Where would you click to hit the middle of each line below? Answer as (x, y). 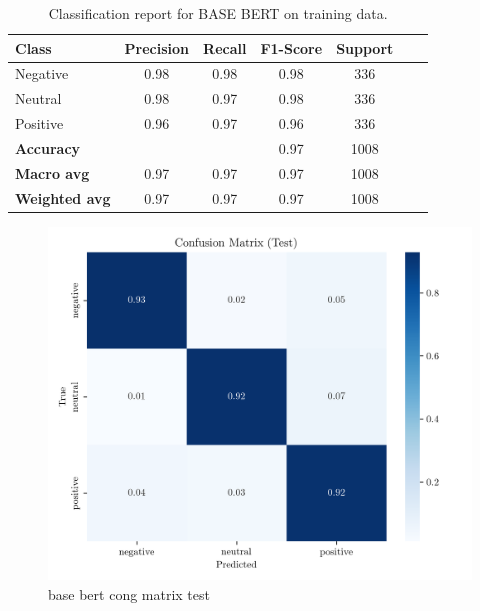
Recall (225, 47)
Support (365, 47)
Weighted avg (63, 197)
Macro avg (52, 172)
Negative (42, 73)
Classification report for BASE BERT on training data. (218, 13)
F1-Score (291, 47)
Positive (39, 123)
